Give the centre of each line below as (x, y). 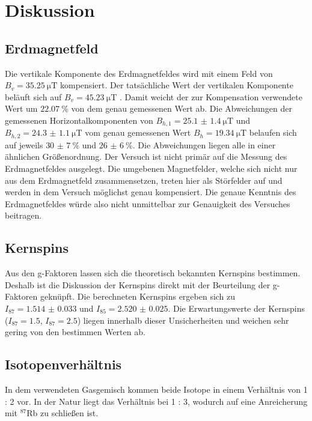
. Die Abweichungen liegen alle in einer (204, 144)
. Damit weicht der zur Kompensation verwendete (211, 96)
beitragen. (23, 215)
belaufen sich (273, 132)
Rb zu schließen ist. (63, 413)
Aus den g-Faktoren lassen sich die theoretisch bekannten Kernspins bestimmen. (153, 273)
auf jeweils (24, 144)
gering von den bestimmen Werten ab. (75, 332)
